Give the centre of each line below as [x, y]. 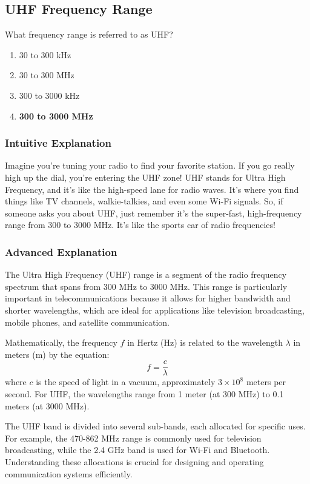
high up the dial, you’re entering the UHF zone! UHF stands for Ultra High [145, 177]
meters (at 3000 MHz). [47, 405]
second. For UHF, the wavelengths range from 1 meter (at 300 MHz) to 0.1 [144, 393]
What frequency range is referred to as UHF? [89, 34]
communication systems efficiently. [69, 473]
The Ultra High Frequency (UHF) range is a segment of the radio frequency [146, 274]
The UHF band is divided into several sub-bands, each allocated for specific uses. [155, 426]
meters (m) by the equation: [57, 354]
